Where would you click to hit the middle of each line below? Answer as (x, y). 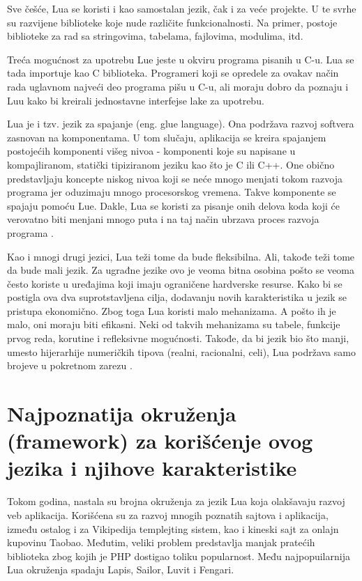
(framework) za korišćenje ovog (160, 441)
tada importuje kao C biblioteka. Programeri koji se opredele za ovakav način (173, 73)
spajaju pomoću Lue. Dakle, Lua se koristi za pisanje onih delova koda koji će (173, 205)
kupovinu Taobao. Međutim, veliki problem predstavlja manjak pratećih (161, 542)
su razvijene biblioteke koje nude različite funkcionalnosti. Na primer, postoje (172, 22)
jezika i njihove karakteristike (152, 468)
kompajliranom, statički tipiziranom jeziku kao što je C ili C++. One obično (171, 164)
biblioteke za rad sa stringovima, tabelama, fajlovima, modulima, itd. (155, 36)
